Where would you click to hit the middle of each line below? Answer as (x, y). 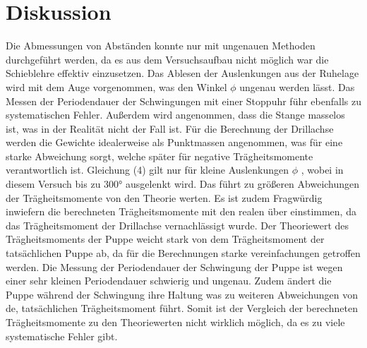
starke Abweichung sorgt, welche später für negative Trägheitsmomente (160, 156)
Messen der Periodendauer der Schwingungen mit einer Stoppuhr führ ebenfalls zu (183, 101)
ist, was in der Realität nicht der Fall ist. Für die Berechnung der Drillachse (170, 128)
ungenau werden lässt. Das (297, 86)
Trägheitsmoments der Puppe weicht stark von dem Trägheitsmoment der (165, 239)
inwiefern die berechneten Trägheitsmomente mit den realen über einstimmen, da (181, 211)
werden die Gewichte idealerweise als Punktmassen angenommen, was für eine (174, 142)
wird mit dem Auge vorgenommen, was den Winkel (116, 86)
